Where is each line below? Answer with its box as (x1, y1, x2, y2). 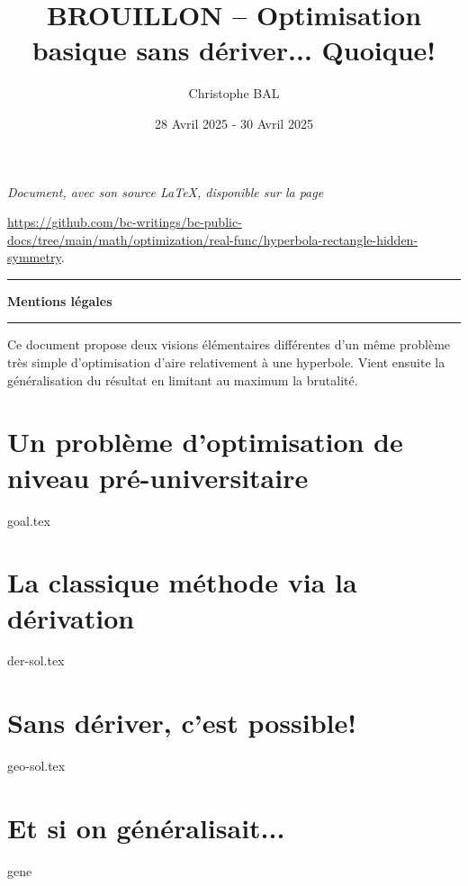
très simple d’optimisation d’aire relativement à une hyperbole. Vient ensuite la (7, 353, 445, 372)
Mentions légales (7, 291, 112, 310)
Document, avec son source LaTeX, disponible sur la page (7, 182, 324, 201)
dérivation (7, 599, 135, 636)
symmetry (7, 248, 61, 267)
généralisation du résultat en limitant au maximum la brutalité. (7, 370, 358, 389)
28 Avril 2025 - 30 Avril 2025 (155, 113, 313, 132)
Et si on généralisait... (7, 809, 285, 845)
